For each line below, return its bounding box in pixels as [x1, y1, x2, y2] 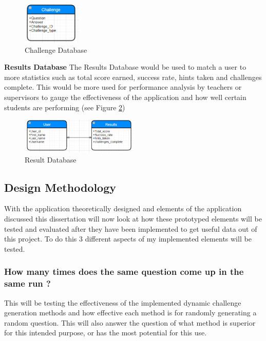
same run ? [4, 277, 51, 290]
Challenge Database [25, 44, 87, 55]
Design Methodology [4, 179, 117, 195]
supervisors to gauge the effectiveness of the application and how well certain [4, 91, 246, 102]
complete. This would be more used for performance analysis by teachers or [4, 82, 242, 92]
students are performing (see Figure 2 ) [4, 102, 125, 112]
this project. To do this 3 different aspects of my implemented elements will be [4, 233, 252, 244]
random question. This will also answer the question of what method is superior [4, 317, 256, 328]
